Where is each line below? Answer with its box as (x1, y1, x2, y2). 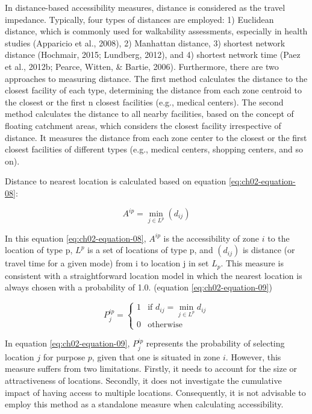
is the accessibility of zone (163, 231, 260, 244)
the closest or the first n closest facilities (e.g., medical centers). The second (5, 95, 284, 108)
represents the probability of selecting (146, 337, 285, 350)
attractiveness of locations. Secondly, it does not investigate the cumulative (5, 374, 282, 386)
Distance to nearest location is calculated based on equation (5, 175, 226, 187)
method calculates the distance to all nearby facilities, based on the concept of (5, 107, 294, 120)
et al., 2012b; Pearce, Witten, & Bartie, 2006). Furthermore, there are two (5, 60, 279, 72)
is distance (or (242, 243, 295, 256)
